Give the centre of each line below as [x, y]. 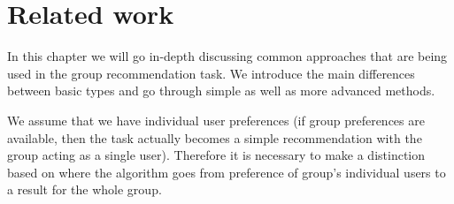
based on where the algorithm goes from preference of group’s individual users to [227, 172]
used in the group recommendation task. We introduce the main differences [211, 73]
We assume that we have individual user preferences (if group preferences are [216, 120]
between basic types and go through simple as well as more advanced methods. [221, 91]
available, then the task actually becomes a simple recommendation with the [215, 137]
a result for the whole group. [85, 189]
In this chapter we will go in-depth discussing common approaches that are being [227, 56]
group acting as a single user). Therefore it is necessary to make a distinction [216, 155]
